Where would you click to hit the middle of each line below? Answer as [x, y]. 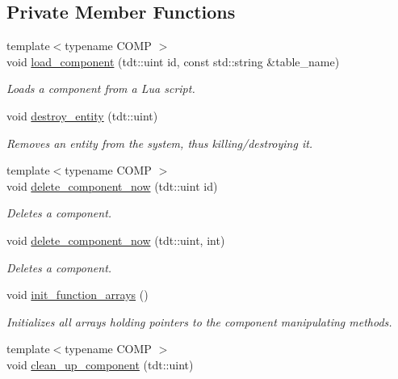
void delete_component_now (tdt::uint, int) [116, 240]
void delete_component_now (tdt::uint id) [112, 185]
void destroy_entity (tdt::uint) [82, 115]
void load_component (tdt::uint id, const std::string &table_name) [173, 61]
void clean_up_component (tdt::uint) [100, 364]
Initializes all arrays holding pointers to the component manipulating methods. [199, 321]
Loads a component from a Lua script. [101, 88]
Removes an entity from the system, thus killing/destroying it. [160, 143]
